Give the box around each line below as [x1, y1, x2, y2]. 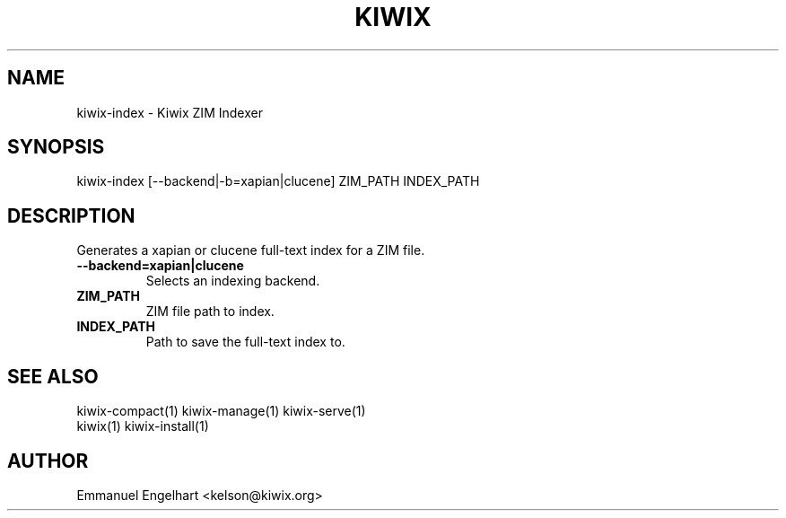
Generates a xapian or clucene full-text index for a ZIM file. [76, 242, 425, 259]
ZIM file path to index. [145, 303, 275, 320]
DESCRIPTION [7, 204, 135, 227]
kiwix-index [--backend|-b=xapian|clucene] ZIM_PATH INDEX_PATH [76, 173, 480, 189]
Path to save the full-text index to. [145, 334, 345, 350]
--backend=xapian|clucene [76, 258, 244, 274]
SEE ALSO [7, 364, 99, 388]
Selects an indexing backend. [145, 273, 320, 289]
